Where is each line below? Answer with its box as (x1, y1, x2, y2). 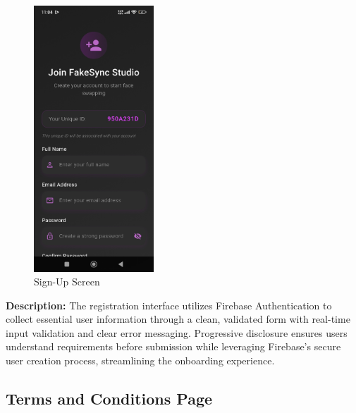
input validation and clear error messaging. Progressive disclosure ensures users (6, 325, 348, 340)
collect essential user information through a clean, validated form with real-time (6, 312, 350, 326)
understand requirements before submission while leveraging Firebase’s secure (6, 339, 341, 354)
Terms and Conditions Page (6, 388, 213, 409)
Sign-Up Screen (34, 274, 100, 289)
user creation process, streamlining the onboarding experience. (6, 353, 275, 368)
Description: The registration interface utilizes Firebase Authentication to (6, 297, 332, 312)
